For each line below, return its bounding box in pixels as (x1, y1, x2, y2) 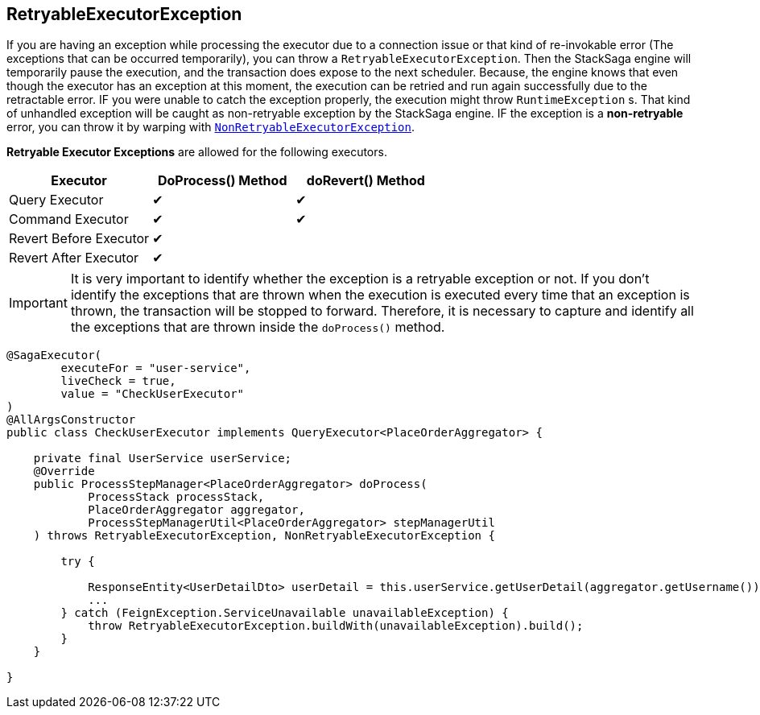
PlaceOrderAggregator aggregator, (88, 503, 305, 517)
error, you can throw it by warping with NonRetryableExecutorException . (6, 120, 415, 134)
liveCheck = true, (60, 374, 176, 388)
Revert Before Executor (9, 230, 150, 247)
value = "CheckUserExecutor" (60, 387, 245, 401)
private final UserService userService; (33, 452, 292, 465)
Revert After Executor (9, 250, 139, 267)
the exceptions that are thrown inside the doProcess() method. (70, 319, 445, 336)
